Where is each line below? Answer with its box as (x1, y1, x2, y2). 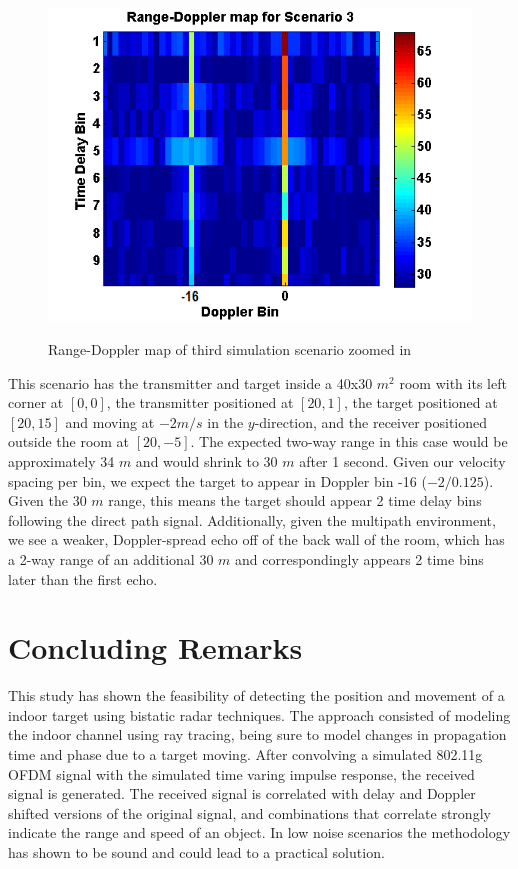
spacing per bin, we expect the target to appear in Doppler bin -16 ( (8, 470, 427, 491)
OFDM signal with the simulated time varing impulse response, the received (8, 763, 475, 784)
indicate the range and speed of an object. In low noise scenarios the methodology (8, 822, 511, 843)
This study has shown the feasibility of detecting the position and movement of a (8, 685, 505, 706)
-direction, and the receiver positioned (254, 411, 488, 432)
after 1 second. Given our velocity (299, 451, 506, 472)
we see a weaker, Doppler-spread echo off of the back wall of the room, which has (8, 529, 505, 550)
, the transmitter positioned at (106, 392, 294, 413)
